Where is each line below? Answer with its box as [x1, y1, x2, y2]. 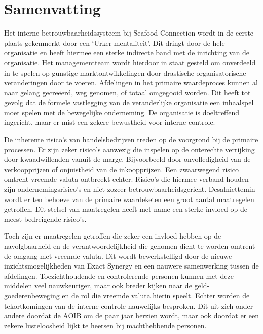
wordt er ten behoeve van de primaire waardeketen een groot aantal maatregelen [4, 193, 254, 204]
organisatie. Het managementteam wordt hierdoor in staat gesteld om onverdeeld [4, 57, 256, 68]
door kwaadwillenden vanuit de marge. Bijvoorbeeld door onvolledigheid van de [4, 154, 251, 164]
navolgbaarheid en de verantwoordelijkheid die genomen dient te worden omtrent [4, 241, 255, 251]
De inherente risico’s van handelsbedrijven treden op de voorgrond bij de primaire [4, 134, 258, 145]
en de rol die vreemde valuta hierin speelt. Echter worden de [62, 290, 250, 300]
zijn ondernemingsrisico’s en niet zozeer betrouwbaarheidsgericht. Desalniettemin [4, 184, 255, 194]
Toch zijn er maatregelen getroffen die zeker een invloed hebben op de [4, 230, 221, 241]
